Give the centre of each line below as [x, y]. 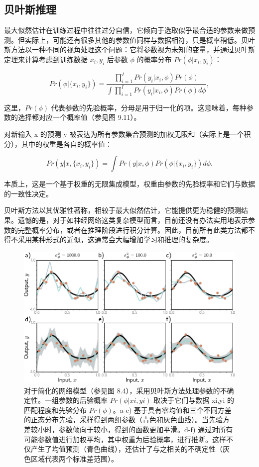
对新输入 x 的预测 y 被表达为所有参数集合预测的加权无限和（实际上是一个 [124, 134]
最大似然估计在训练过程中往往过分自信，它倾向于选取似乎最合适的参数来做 [126, 30]
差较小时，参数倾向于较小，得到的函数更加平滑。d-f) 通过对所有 [129, 429]
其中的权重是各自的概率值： [66, 143]
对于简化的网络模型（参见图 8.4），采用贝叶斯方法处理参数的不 [126, 390]
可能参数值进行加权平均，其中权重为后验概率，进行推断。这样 [125, 439]
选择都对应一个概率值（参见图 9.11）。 [79, 117]
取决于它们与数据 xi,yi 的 [194, 400]
